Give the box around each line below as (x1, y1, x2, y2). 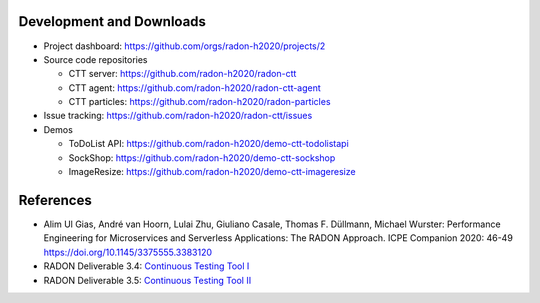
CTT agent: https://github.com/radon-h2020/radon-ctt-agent (68, 81, 322, 94)
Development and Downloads (18, 13, 207, 30)
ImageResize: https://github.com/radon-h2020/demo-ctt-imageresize (68, 166, 356, 178)
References (18, 191, 92, 209)
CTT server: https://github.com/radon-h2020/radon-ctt (68, 68, 297, 80)
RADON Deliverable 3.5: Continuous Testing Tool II (43, 274, 252, 286)
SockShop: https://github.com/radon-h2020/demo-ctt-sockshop (68, 151, 336, 164)
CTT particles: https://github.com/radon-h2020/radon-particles (68, 96, 331, 108)
